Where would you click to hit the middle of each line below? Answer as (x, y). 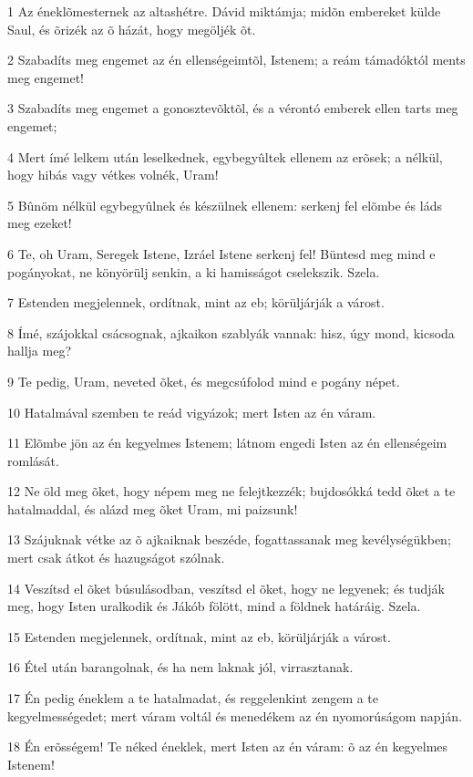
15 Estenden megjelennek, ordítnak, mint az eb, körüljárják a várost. (199, 636)
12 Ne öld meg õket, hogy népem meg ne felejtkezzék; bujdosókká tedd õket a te (231, 491)
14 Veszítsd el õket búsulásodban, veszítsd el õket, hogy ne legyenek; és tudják (226, 588)
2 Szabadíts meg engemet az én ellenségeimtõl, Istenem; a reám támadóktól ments (236, 60)
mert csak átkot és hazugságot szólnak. (116, 558)
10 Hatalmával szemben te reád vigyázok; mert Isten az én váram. (192, 412)
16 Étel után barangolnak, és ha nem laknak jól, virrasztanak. (180, 667)
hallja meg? (39, 351)
